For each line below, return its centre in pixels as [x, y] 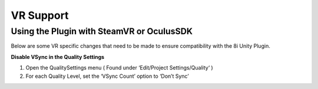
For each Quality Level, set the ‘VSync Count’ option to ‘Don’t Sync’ [107, 76]
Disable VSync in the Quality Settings [58, 57]
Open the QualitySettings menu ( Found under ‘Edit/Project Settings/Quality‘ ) [119, 68]
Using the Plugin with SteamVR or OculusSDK [102, 31]
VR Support [40, 15]
